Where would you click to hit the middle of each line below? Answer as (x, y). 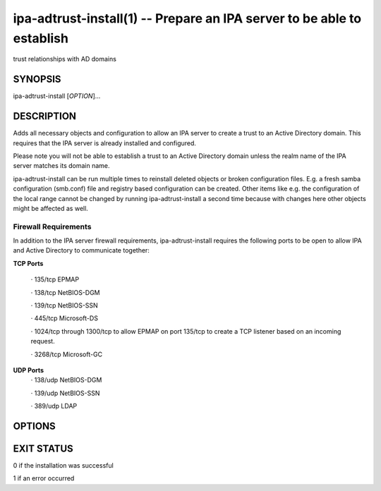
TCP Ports (28, 263)
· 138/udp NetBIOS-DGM (66, 380)
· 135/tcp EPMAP (55, 279)
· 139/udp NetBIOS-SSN (65, 393)
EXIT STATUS (43, 448)
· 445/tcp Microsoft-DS (65, 318)
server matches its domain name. (61, 166)
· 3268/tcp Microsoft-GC (66, 354)
